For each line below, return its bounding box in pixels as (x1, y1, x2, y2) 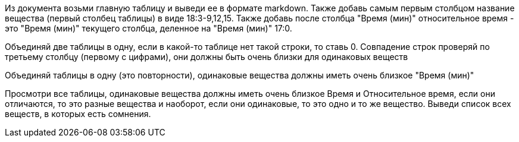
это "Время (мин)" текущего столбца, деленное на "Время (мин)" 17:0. (5, 23, 292, 33)
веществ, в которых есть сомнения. (5, 109, 151, 119)
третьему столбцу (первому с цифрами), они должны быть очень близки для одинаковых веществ (5, 52, 408, 62)
